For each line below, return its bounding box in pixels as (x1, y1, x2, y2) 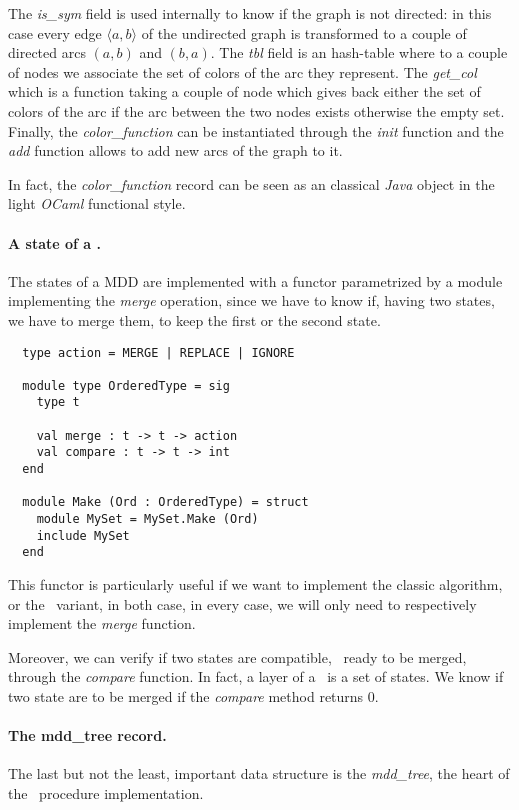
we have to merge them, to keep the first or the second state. (8, 309, 381, 330)
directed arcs (8, 42, 86, 63)
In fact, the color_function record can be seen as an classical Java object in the (8, 173, 495, 194)
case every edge (8, 22, 102, 43)
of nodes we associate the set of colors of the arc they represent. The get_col (8, 61, 477, 82)
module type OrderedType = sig (22, 378, 230, 393)
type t (36, 395, 80, 410)
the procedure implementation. (8, 783, 204, 803)
